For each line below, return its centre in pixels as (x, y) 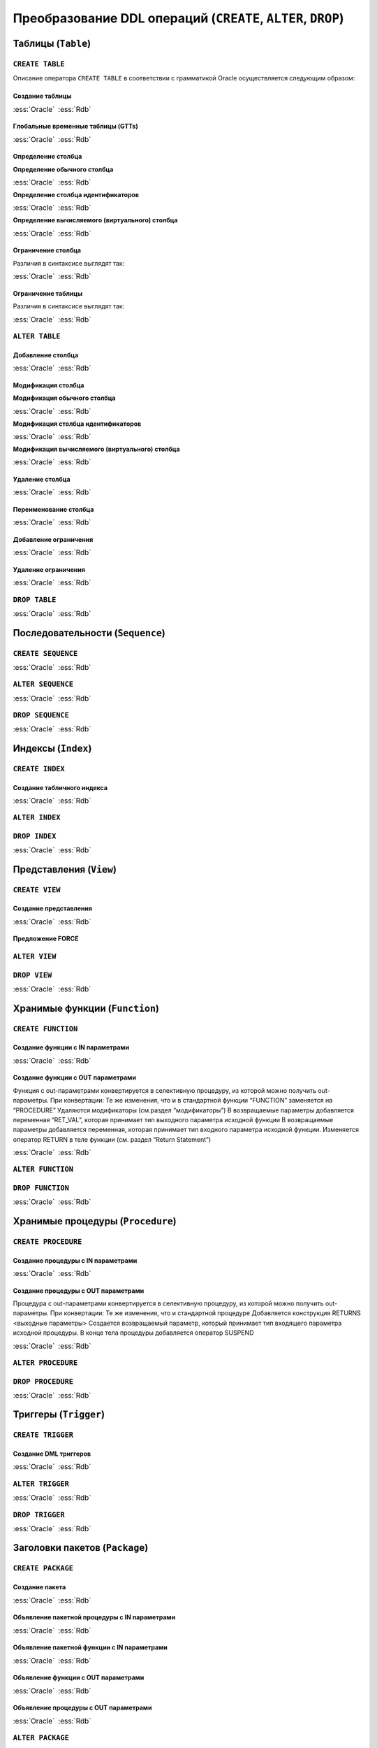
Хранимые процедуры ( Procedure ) (95, 1221)
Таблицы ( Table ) (52, 43)
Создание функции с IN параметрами (71, 1047)
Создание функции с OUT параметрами (74, 1077)
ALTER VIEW (35, 957)
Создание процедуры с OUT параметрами (79, 1291)
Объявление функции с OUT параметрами (79, 1677)
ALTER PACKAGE (41, 1738)
